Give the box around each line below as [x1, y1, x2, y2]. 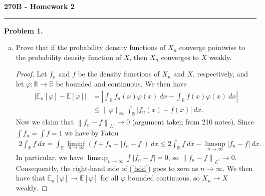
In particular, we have [16, 151, 84, 162]
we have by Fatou [65, 127, 119, 138]
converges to [161, 51, 199, 62]
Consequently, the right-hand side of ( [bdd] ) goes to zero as [16, 162, 198, 173]
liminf [67, 140, 85, 147]
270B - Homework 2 [4, 1, 75, 11]
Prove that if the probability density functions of [16, 42, 166, 52]
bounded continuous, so [127, 172, 200, 183]
